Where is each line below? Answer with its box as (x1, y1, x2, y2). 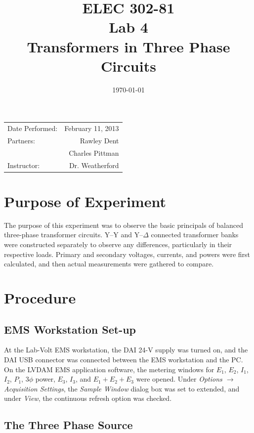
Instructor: (7, 160, 40, 170)
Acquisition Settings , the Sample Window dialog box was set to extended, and (4, 383, 240, 393)
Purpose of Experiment (4, 191, 166, 211)
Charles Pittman (69, 147, 119, 158)
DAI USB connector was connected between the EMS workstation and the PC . (4, 354, 243, 364)
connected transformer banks (151, 229, 239, 240)
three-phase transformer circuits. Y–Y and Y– (4, 229, 143, 240)
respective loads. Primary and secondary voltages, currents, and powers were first (4, 249, 251, 259)
